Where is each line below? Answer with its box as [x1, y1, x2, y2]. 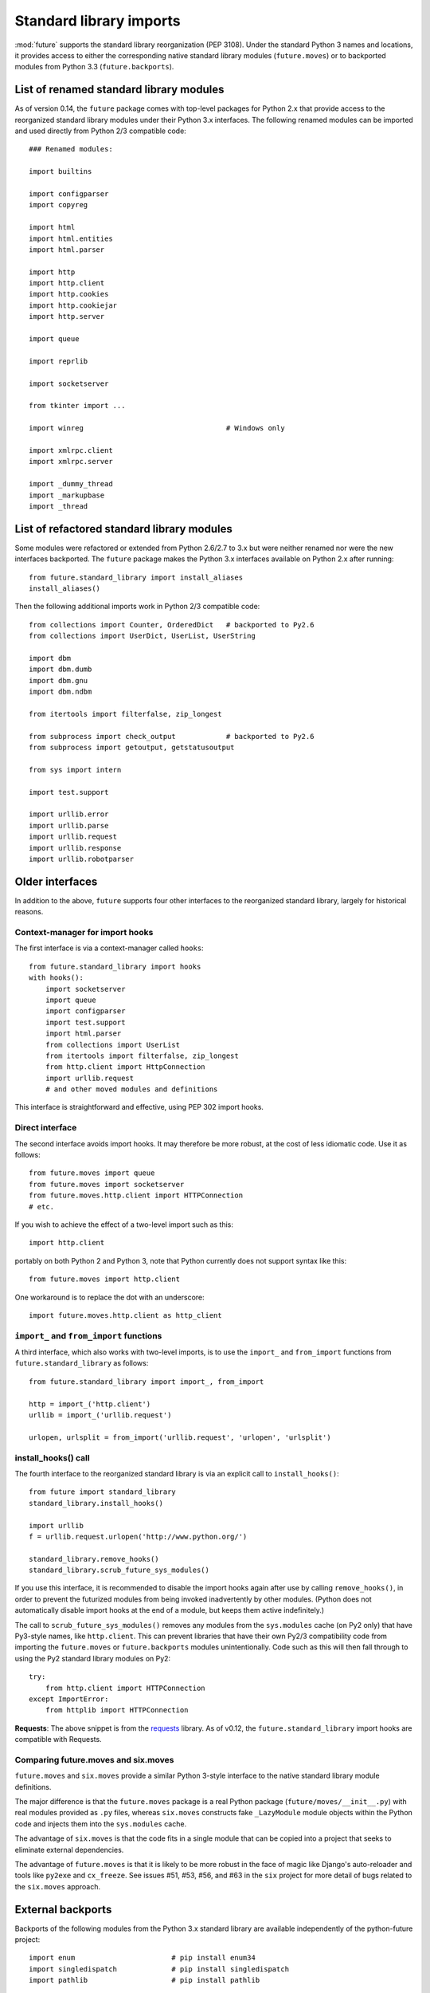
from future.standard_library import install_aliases [29, 572, 243, 582]
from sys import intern [29, 765, 122, 774]
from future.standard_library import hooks [29, 961, 201, 971]
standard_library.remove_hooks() [29, 1555, 159, 1563]
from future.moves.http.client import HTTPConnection [29, 1191, 243, 1200]
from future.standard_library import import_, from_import [29, 1377, 264, 1386]
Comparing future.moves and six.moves [14, 1754, 174, 1765]
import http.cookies [29, 289, 109, 299]
